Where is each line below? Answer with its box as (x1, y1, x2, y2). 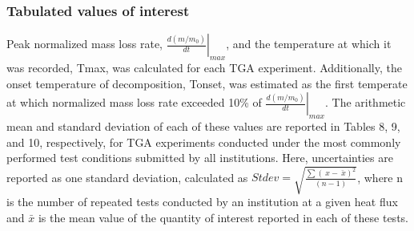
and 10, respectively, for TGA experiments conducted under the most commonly (6, 133, 401, 150)
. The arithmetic (324, 94, 406, 111)
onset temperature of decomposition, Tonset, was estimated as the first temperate (6, 75, 408, 91)
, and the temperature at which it (226, 35, 392, 52)
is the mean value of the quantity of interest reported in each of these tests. (38, 209, 408, 225)
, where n (357, 168, 404, 185)
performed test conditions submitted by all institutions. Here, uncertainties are (6, 149, 393, 166)
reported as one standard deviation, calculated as (6, 168, 248, 185)
